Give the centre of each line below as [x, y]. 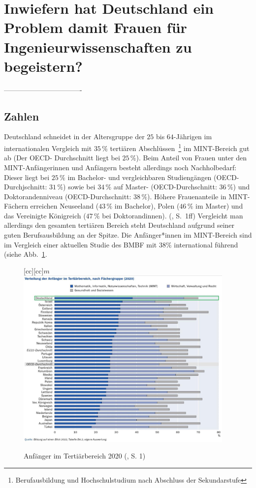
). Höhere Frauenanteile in [187, 196]
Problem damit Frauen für [96, 27]
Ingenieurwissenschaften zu [98, 46]
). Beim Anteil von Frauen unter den [191, 158]
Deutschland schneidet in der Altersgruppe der [74, 137]
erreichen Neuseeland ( [64, 206]
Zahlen [22, 116]
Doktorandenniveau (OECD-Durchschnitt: [68, 196]
